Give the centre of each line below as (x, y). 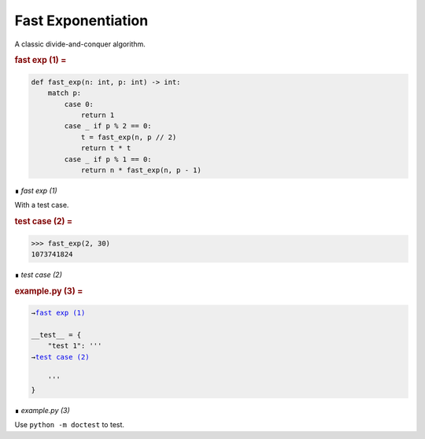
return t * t (106, 148)
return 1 (98, 115)
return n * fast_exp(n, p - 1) (141, 170)
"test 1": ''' (75, 346)
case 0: (79, 104)
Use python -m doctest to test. (70, 425)
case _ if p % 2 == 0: (108, 126)
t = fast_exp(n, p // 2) (129, 137)
